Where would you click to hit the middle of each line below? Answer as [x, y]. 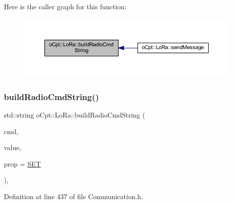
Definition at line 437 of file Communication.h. [74, 196]
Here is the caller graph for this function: [65, 6]
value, [13, 147]
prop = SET [22, 163]
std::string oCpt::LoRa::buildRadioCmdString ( [75, 114]
